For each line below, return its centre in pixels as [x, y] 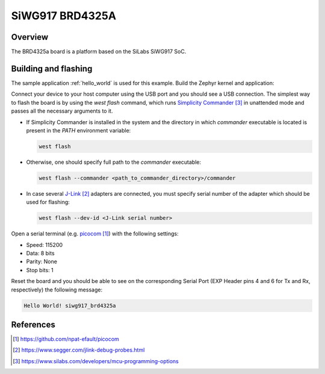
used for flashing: [48, 202]
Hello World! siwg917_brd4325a [70, 305]
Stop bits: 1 [40, 270]
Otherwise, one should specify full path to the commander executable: [114, 162]
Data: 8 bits [40, 253]
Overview [30, 37]
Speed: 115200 [45, 245]
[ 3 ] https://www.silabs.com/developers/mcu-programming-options [96, 361]
